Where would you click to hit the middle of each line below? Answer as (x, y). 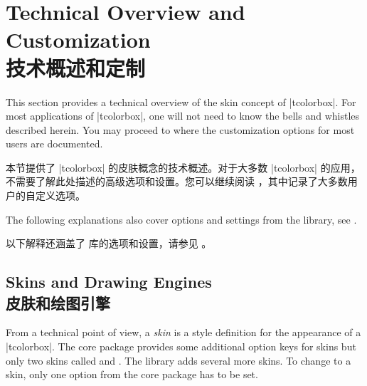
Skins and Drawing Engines (109, 282)
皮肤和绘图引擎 (58, 302)
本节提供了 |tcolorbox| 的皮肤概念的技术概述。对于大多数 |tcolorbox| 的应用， (183, 167)
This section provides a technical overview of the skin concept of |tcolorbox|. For (181, 101)
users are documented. (54, 144)
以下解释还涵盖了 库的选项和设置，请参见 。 (109, 243)
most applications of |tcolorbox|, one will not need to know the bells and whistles (183, 116)
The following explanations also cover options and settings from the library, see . (181, 219)
